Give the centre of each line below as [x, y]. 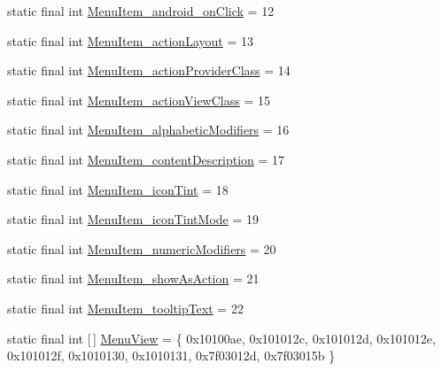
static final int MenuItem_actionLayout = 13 [130, 40]
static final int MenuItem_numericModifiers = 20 [142, 248]
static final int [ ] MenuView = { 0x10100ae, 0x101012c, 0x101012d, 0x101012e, [221, 338]
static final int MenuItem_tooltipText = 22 [125, 308]
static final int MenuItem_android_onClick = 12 [141, 11]
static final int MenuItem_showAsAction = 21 [133, 278]
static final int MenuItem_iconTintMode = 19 [133, 219]
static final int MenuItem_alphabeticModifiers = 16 [148, 130]
